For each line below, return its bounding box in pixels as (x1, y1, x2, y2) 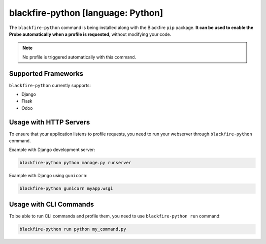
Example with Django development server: (9, 147, 96, 152)
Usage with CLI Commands (9, 200, 94, 209)
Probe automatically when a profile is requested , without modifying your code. (9, 31, 171, 37)
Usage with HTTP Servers (9, 118, 90, 126)
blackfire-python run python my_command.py (19, 226, 127, 232)
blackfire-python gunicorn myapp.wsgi (19, 186, 113, 191)
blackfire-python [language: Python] (9, 7, 164, 18)
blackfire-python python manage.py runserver (19, 160, 132, 166)
